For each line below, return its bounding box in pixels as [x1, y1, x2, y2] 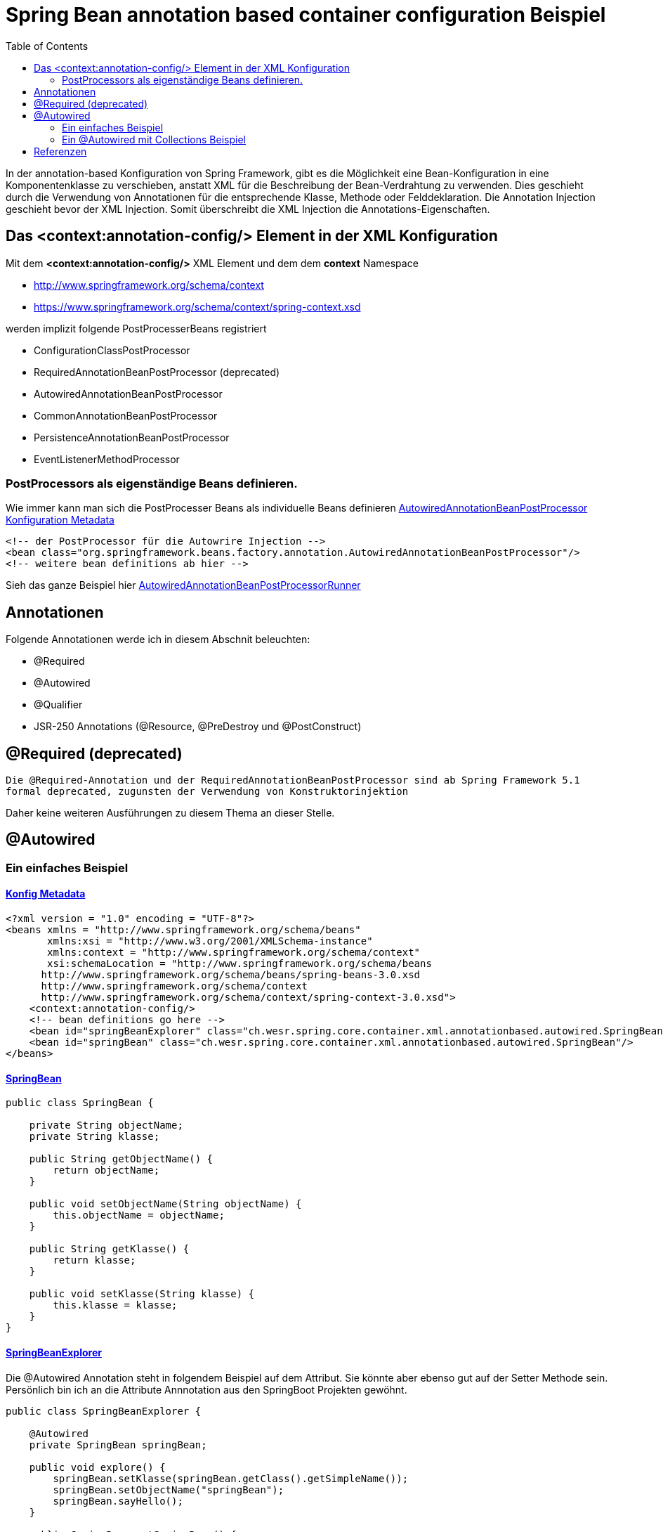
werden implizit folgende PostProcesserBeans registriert [6, 322, 267, 335]
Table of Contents [6, 39, 88, 52]
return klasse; [53, 1254, 136, 1266]
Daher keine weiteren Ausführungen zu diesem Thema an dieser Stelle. [6, 807, 335, 819]
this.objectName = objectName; [53, 1209, 225, 1221]
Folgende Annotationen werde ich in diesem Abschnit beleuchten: [6, 633, 310, 646]
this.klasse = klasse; [53, 1299, 178, 1311]
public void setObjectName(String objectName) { [29, 1198, 302, 1210]
